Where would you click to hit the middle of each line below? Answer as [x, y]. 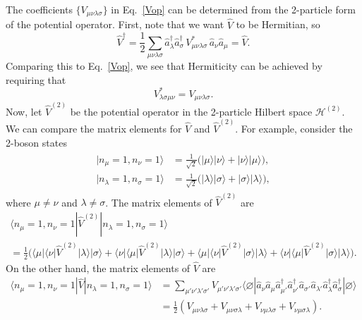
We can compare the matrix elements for [94, 129]
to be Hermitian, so [278, 24]
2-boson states [36, 142]
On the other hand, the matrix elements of [98, 267]
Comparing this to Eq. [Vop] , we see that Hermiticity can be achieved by [164, 66]
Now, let [24, 111]
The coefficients [39, 9]
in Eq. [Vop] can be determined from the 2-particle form [233, 9]
